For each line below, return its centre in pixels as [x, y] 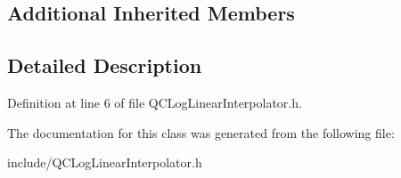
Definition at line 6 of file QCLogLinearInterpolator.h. [155, 102]
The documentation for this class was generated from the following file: [201, 132]
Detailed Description [105, 65]
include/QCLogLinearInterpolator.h [105, 162]
